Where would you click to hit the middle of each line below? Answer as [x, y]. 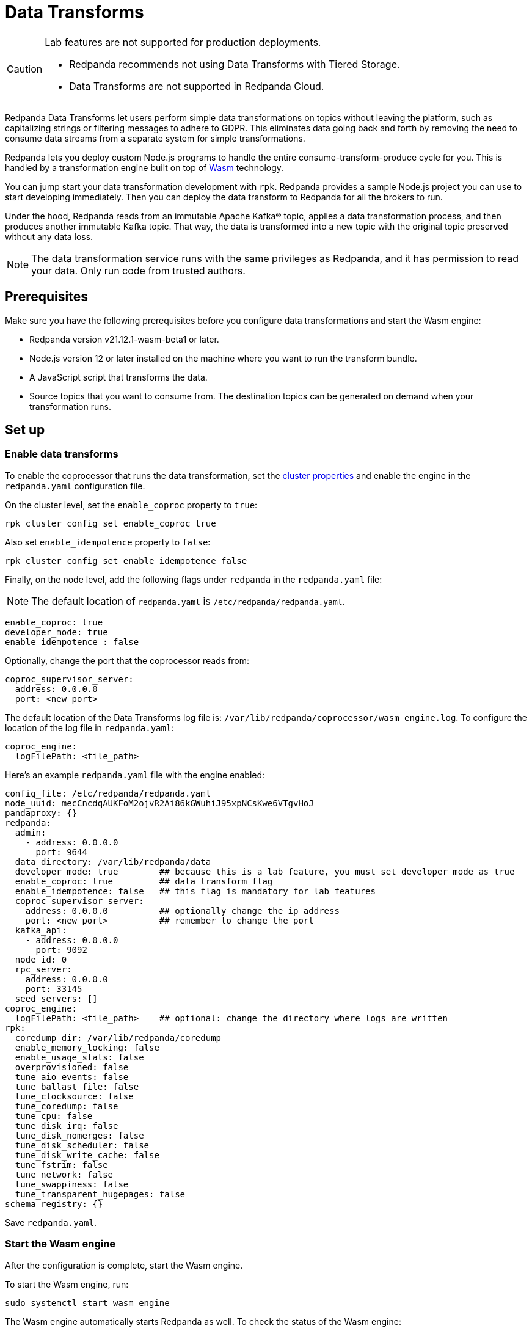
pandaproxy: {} [41, 813]
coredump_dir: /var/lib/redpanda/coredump [118, 1037]
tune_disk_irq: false [67, 1125]
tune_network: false [64, 1174]
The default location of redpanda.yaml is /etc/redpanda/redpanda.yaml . [188, 601]
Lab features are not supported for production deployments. [183, 42]
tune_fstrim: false [61, 1165]
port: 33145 [54, 989]
